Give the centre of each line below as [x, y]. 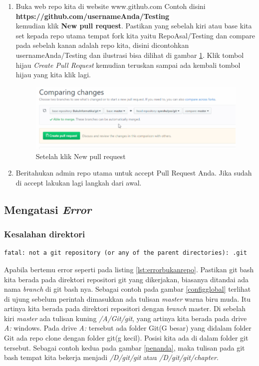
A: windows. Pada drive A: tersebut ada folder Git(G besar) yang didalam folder [128, 328]
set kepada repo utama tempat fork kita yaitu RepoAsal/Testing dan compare [135, 35]
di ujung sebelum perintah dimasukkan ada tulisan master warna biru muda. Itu [128, 298]
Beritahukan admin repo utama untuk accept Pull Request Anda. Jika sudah [134, 173]
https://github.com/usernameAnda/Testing [93, 16]
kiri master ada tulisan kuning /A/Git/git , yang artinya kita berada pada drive [126, 318]
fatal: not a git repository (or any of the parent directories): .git [126, 253]
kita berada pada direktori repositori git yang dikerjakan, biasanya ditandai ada [127, 279]
